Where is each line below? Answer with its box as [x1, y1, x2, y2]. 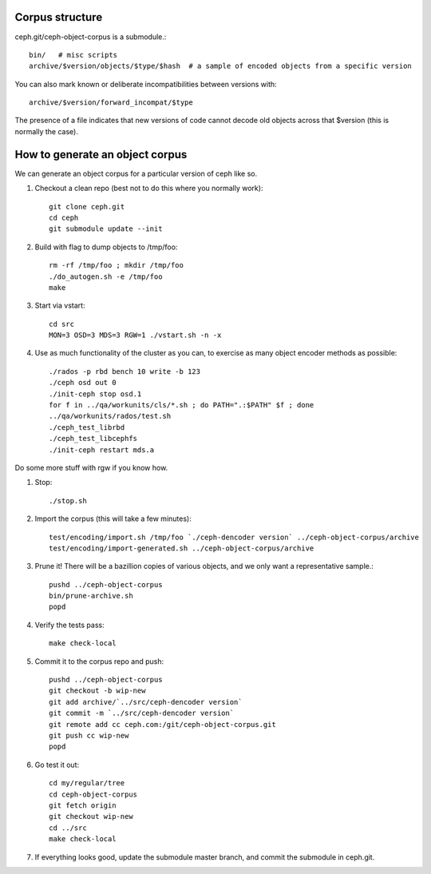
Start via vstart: [34, 300, 85, 311]
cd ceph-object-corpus [49, 789, 138, 799]
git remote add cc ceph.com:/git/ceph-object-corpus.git [49, 720, 277, 729]
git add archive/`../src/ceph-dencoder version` [49, 697, 243, 706]
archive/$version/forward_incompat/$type [29, 98, 193, 107]
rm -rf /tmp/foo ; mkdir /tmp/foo [49, 260, 184, 270]
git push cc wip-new [49, 731, 129, 740]
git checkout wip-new [49, 812, 133, 821]
